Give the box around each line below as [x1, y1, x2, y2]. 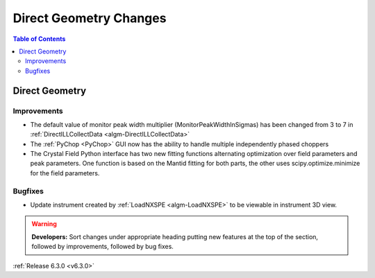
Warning [31, 220, 57, 228]
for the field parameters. [30, 168, 100, 177]
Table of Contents [12, 35, 66, 43]
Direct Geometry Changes [12, 10, 167, 26]
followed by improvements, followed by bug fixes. [31, 243, 174, 251]
